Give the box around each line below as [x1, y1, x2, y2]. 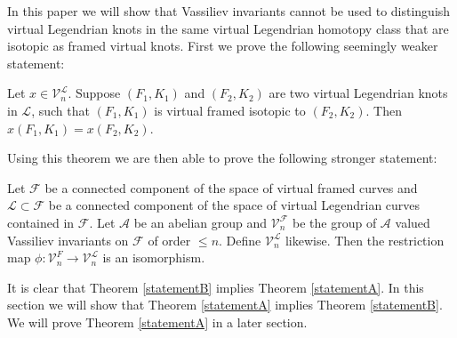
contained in [7, 213, 75, 231]
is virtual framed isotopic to [154, 101, 306, 119]
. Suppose [68, 84, 121, 102]
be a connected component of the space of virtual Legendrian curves [48, 196, 421, 214]
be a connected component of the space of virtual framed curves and [44, 178, 418, 197]
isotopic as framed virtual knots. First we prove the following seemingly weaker [7, 36, 438, 55]
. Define [219, 230, 261, 249]
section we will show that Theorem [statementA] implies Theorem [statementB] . [7, 295, 443, 314]
